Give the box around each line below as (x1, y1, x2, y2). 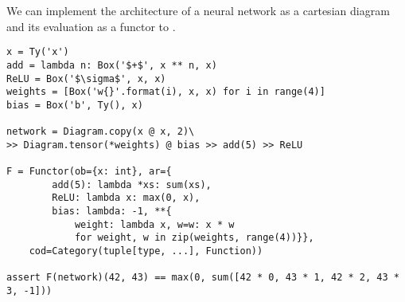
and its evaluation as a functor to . (6, 18, 176, 34)
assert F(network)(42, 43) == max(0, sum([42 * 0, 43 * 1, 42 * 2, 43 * (6, 272, 399, 284)
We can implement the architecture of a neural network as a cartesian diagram (6, 2, 390, 18)
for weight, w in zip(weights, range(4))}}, (74, 232, 314, 244)
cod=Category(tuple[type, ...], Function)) (29, 245, 263, 257)
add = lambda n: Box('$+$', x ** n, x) (6, 59, 217, 71)
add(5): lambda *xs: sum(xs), (52, 178, 212, 190)
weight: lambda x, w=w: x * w (74, 218, 235, 230)
